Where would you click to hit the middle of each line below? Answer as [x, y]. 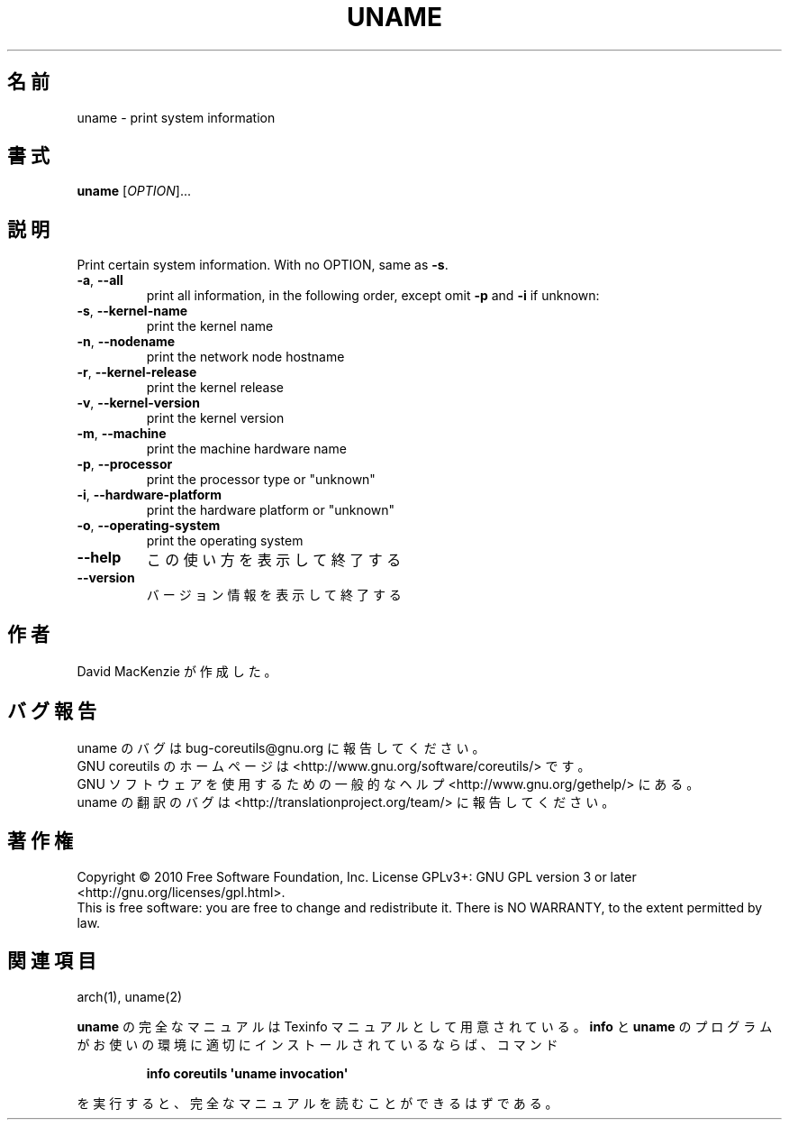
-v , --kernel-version [138, 403]
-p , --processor [125, 464]
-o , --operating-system [149, 526]
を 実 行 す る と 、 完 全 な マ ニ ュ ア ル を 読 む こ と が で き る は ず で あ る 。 [317, 1103]
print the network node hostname [245, 357]
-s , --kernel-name [132, 311]
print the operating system [225, 541]
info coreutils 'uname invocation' [247, 1073]
